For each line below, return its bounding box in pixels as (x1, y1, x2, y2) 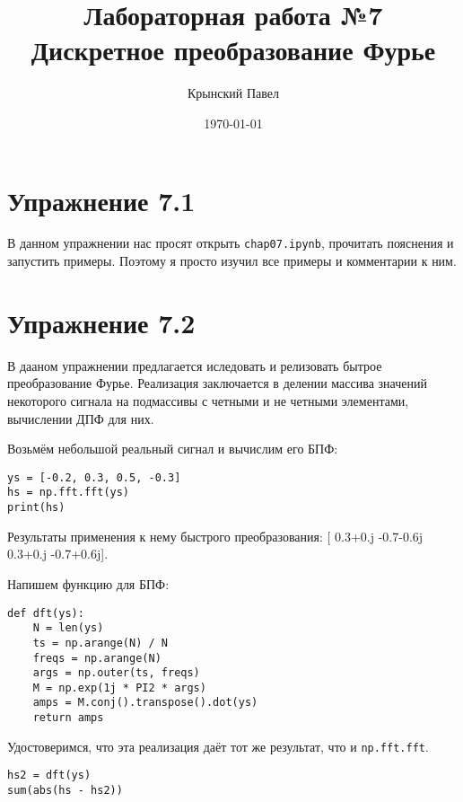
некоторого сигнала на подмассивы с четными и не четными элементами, (7, 392, 409, 410)
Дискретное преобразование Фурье (31, 31, 436, 68)
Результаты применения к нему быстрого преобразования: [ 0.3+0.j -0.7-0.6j (7, 526, 424, 545)
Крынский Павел (188, 84, 279, 102)
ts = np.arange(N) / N (32, 636, 168, 649)
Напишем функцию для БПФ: (7, 574, 170, 593)
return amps (32, 711, 104, 725)
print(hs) (7, 501, 66, 515)
